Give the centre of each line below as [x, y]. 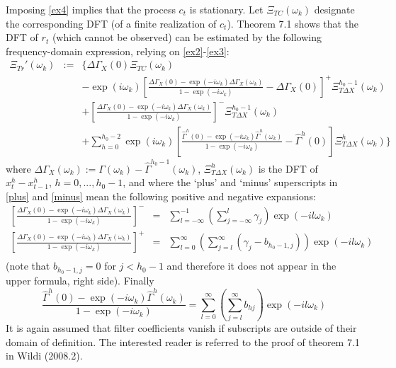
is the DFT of [288, 168]
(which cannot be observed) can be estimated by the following [187, 37]
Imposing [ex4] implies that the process [91, 9]
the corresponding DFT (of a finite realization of [111, 23]
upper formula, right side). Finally [80, 280]
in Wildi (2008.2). [44, 356]
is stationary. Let [226, 9]
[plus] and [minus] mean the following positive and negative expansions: [161, 196]
